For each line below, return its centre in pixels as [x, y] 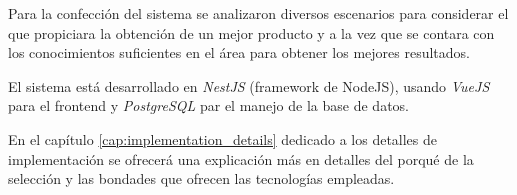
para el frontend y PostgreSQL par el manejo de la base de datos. [208, 105]
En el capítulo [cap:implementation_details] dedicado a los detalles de [223, 138]
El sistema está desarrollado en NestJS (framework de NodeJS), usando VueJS [249, 85]
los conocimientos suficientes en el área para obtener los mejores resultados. [239, 52]
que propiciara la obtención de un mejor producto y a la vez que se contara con [251, 32]
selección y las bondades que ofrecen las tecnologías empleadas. [201, 178]
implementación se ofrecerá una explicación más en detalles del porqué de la [241, 158]
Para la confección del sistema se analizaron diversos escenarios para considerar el [258, 13]
